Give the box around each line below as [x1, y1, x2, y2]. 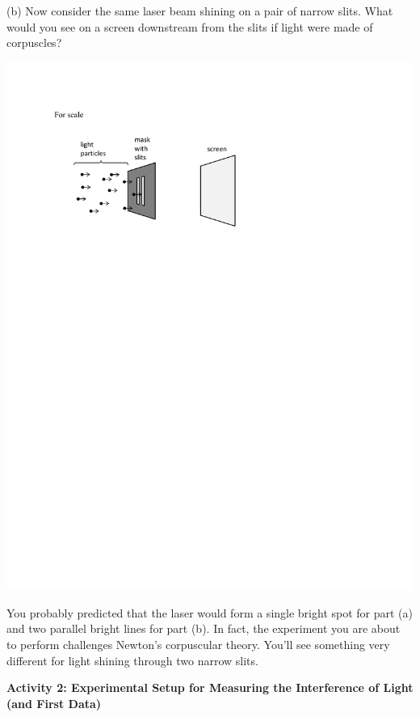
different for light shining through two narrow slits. [6, 651, 258, 668]
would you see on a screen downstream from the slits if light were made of [6, 18, 373, 35]
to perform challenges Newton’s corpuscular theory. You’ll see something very [6, 636, 390, 653]
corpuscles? [6, 34, 62, 51]
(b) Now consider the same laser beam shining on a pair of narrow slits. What [6, 2, 393, 19]
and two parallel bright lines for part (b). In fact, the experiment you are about [6, 620, 401, 637]
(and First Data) [6, 694, 102, 711]
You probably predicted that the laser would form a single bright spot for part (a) [6, 604, 414, 621]
